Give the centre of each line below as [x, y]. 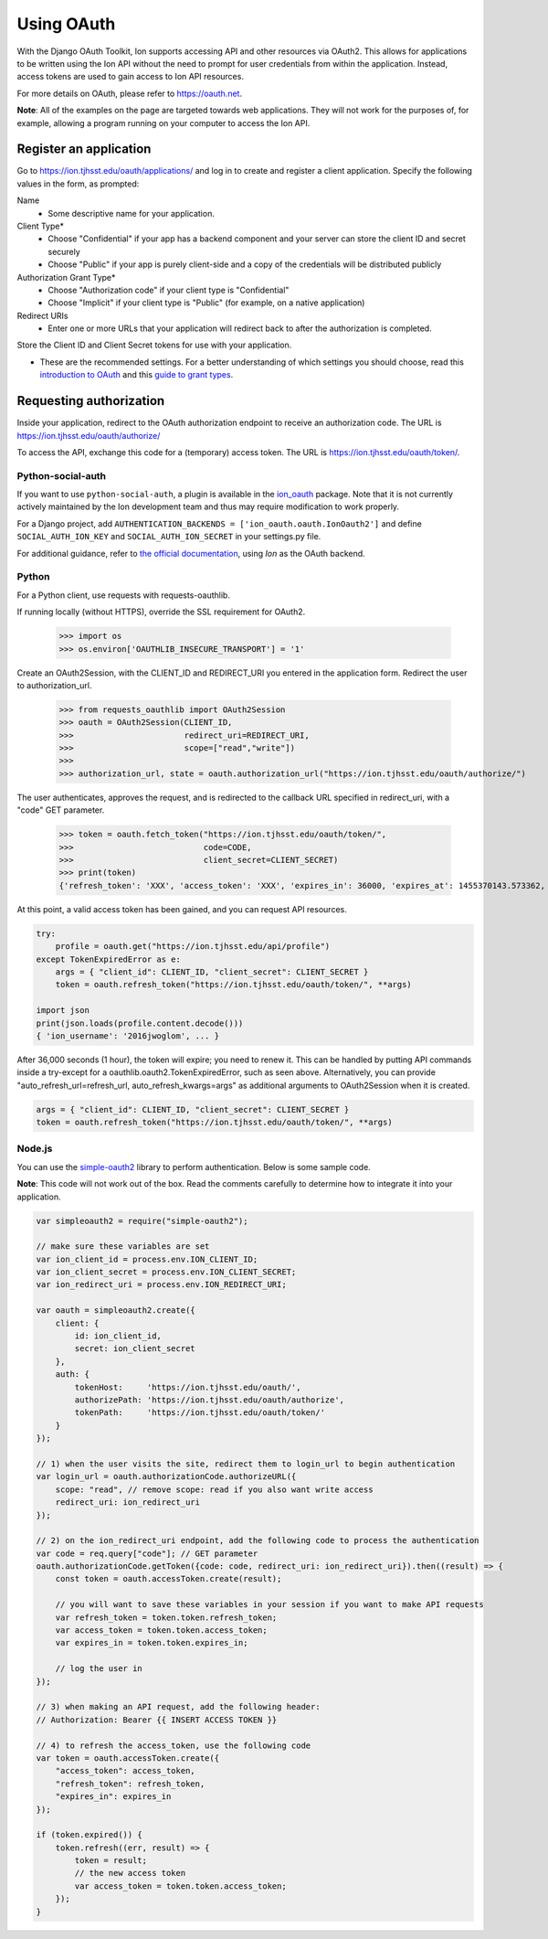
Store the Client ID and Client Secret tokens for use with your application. [154, 345]
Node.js [35, 1149]
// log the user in [99, 1669]
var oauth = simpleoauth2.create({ [116, 1310]
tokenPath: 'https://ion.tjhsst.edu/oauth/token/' [200, 1413]
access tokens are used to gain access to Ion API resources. [130, 77]
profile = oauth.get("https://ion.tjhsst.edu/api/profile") [193, 947]
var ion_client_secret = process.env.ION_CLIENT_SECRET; [166, 1272]
